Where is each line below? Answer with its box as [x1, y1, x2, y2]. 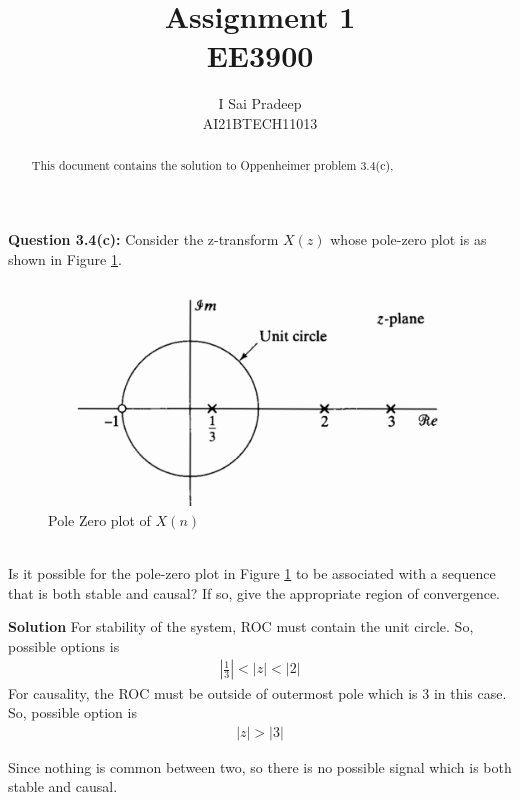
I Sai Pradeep [218, 93, 302, 114]
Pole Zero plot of [48, 509, 151, 530]
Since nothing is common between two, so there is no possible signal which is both [8, 756, 512, 777]
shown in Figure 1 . [8, 248, 122, 269]
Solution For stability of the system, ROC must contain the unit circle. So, [8, 616, 474, 637]
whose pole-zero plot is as [330, 228, 487, 249]
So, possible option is [8, 702, 137, 723]
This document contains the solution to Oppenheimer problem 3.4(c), [31, 157, 394, 174]
